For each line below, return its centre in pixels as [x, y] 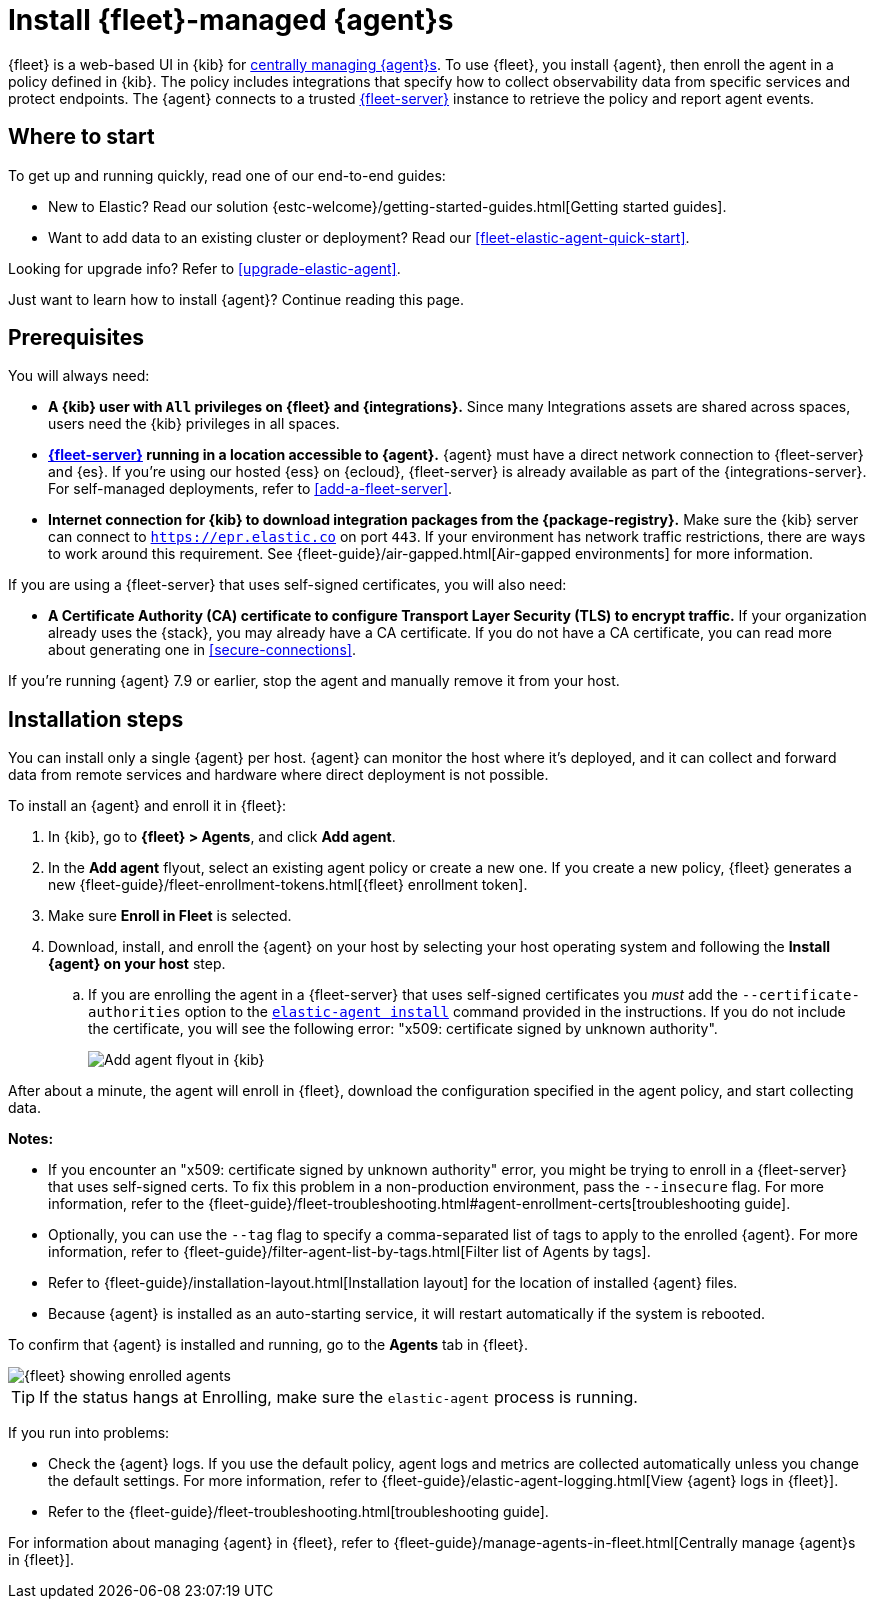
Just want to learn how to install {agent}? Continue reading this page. [236, 299]
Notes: [31, 1139]
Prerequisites [76, 338]
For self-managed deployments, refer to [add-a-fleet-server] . [250, 489]
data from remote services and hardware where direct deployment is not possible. [278, 775]
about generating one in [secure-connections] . [202, 650]
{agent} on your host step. [137, 964]
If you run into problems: [89, 1433]
